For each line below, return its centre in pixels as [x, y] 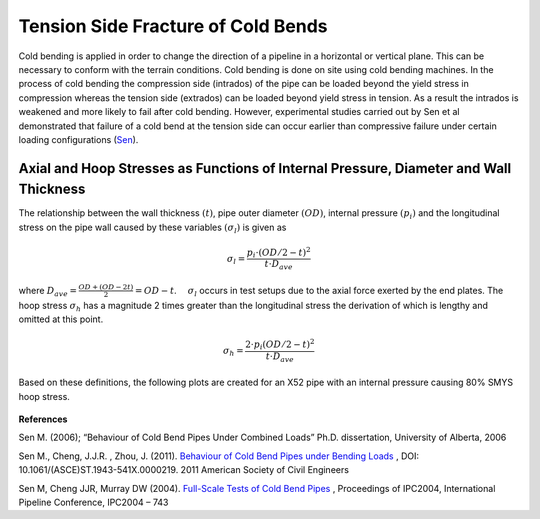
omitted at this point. [61, 319]
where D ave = [48, 291]
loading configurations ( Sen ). [78, 139]
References [43, 419]
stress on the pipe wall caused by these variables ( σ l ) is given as [152, 228]
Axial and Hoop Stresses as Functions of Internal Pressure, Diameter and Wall [265, 168]
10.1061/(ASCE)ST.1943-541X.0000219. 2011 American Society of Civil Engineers [184, 470]
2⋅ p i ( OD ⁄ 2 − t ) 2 [280, 344]
